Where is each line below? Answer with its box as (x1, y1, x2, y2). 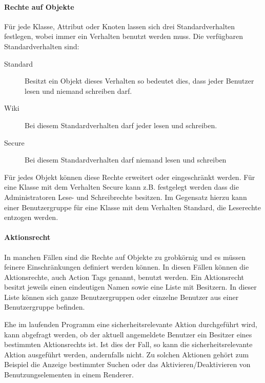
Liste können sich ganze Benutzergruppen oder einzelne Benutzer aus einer (4, 291, 239, 302)
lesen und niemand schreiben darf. (25, 85, 132, 96)
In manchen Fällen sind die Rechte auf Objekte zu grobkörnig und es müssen (4, 251, 246, 262)
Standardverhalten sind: (4, 41, 79, 51)
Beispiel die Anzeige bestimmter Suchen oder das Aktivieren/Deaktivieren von (4, 359, 251, 370)
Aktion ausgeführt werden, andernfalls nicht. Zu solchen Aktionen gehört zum (4, 349, 249, 359)
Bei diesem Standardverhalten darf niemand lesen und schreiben (25, 154, 227, 165)
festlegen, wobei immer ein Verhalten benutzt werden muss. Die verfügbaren (4, 31, 243, 42)
